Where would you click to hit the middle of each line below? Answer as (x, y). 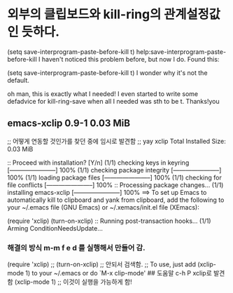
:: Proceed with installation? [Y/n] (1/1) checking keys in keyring (98, 163)
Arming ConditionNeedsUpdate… (55, 228)
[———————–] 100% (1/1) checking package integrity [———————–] (114, 170)
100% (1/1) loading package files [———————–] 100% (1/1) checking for (114, 177)
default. (19, 80)
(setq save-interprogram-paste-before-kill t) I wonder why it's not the (107, 73)
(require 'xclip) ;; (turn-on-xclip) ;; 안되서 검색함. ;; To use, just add (101, 264)
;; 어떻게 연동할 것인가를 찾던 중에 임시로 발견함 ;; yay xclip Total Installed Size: (116, 141)
